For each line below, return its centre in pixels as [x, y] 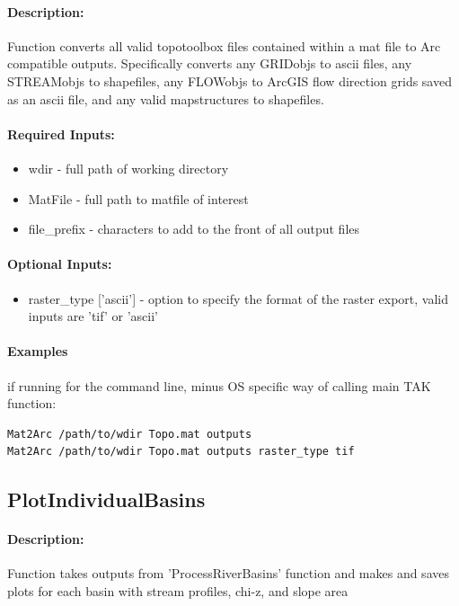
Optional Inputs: [60, 264]
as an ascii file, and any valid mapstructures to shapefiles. [166, 98]
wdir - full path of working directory [128, 168]
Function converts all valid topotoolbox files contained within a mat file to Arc [224, 45]
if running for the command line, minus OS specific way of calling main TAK [219, 385]
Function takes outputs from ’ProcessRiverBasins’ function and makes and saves [228, 573]
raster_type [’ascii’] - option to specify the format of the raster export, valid [238, 298]
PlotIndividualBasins [106, 499]
